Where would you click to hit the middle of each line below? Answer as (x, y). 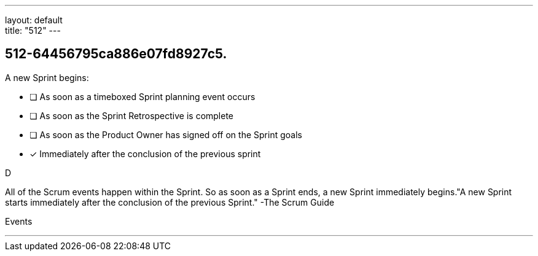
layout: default (34, 20)
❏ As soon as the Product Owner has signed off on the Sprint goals (166, 134)
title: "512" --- (33, 30)
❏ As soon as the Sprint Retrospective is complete (132, 115)
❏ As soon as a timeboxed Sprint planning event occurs (142, 96)
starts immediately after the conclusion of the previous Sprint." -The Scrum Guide (170, 202)
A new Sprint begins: (47, 77)
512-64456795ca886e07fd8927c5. (116, 54)
